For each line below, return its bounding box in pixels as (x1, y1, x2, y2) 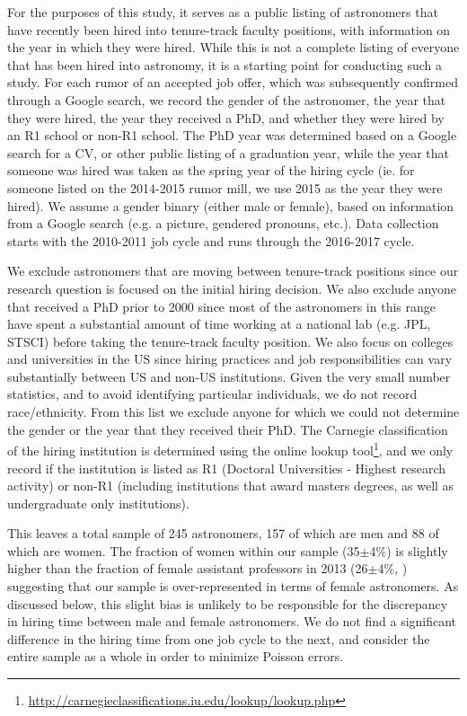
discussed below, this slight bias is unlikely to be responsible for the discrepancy (7, 594, 448, 613)
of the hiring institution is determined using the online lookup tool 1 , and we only (7, 438, 454, 459)
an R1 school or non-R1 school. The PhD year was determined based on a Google (7, 126, 457, 145)
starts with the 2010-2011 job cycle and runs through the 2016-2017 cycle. (7, 231, 415, 250)
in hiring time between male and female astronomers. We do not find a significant (7, 612, 457, 631)
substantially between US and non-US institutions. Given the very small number (7, 367, 451, 385)
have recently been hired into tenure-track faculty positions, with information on (7, 20, 451, 39)
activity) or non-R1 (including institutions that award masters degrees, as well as (7, 476, 454, 495)
